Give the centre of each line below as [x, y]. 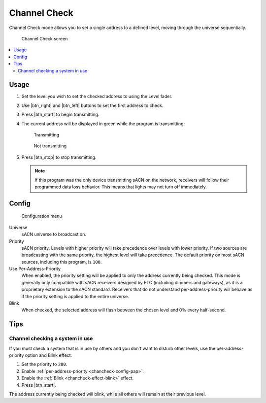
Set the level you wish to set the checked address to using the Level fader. [97, 97]
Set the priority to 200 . [44, 364]
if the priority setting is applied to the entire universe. [75, 296]
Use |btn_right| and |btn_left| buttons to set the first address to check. [92, 105]
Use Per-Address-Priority [35, 269]
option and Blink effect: [49, 355]
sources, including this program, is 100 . [62, 262]
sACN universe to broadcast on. [54, 235]
